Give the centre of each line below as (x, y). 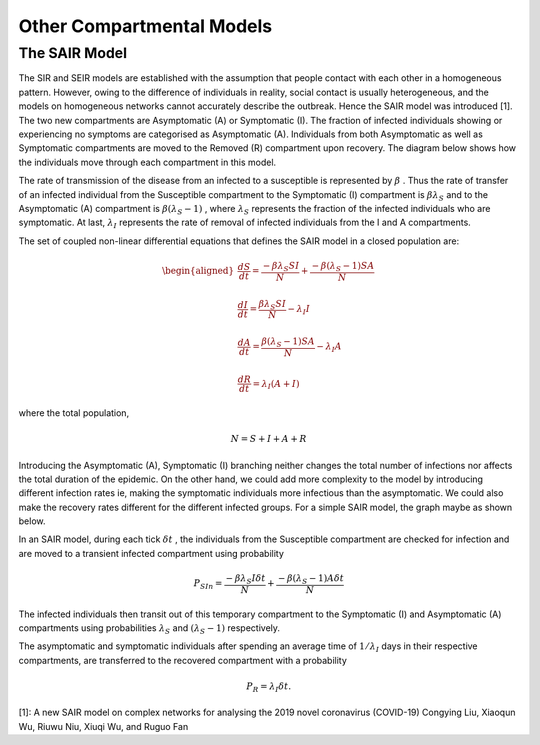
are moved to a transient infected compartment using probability (151, 553)
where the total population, (74, 412)
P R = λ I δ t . (269, 687)
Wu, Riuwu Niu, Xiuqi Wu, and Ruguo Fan (103, 726)
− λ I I (298, 310)
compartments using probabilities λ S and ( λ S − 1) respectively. (149, 628)
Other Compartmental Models (145, 26)
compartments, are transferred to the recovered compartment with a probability (182, 660)
